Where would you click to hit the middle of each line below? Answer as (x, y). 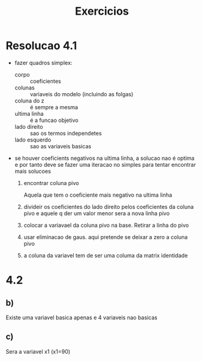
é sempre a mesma (54, 107)
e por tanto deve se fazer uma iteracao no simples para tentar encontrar (105, 164)
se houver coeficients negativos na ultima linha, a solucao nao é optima (104, 158)
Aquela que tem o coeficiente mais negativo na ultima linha (98, 195)
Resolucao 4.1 (41, 46)
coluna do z (29, 101)
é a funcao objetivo (54, 120)
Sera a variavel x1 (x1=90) (38, 351)
